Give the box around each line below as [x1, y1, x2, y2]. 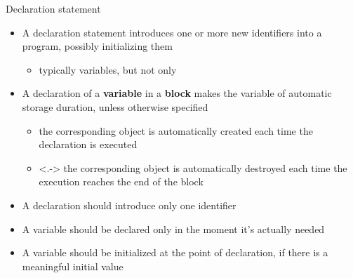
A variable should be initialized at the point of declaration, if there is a [22, 245, 328, 260]
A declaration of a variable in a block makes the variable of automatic [22, 86, 332, 100]
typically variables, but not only [39, 62, 177, 77]
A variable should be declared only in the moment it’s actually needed [22, 221, 325, 236]
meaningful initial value [22, 258, 124, 273]
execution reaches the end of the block [39, 174, 204, 189]
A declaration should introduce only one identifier [22, 197, 237, 212]
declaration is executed [39, 137, 138, 152]
